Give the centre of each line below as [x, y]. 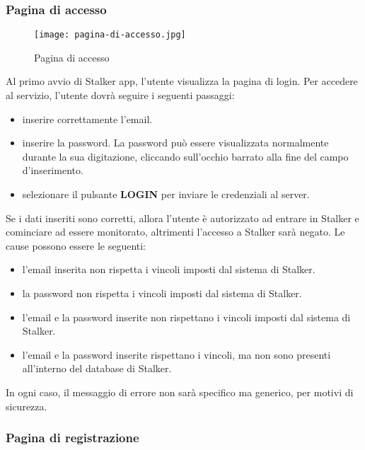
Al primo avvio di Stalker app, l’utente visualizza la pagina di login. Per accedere [182, 81]
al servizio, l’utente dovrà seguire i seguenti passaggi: [120, 95]
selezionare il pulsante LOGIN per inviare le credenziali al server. [166, 194]
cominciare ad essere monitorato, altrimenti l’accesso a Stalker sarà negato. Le [175, 232]
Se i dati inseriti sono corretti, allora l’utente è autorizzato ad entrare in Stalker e [182, 218]
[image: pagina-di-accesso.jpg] [110, 35]
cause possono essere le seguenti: [76, 245]
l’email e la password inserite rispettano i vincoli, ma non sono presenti [176, 354]
